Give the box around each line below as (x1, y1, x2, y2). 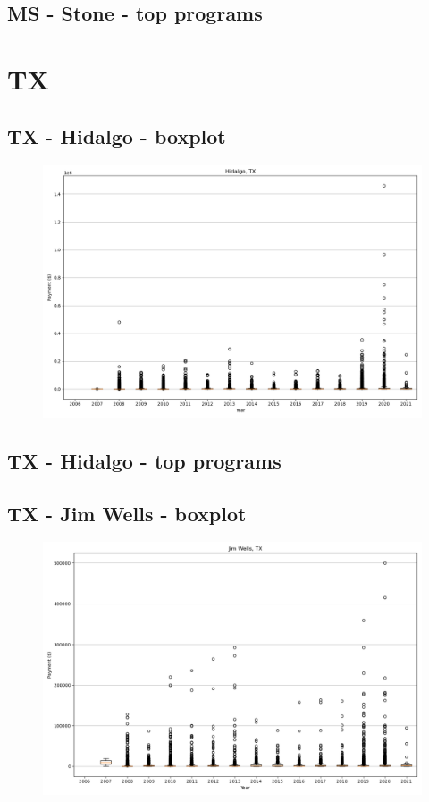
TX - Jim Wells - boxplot (7, 499, 247, 527)
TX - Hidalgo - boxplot (7, 122, 226, 149)
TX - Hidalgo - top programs (7, 446, 282, 474)
